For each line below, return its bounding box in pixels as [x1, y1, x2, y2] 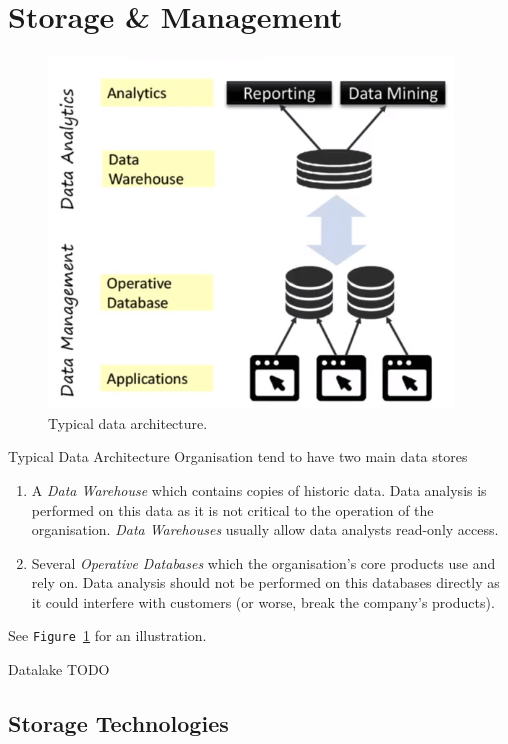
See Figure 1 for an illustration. [8, 625, 207, 646]
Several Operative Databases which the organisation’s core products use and [31, 552, 496, 573]
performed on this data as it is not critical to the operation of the [31, 499, 434, 520]
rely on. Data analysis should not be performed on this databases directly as [31, 572, 500, 593]
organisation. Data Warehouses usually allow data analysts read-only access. [31, 519, 499, 540]
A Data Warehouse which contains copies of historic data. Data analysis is [31, 479, 487, 500]
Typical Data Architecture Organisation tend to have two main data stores [8, 446, 468, 467]
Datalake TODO [8, 659, 110, 680]
